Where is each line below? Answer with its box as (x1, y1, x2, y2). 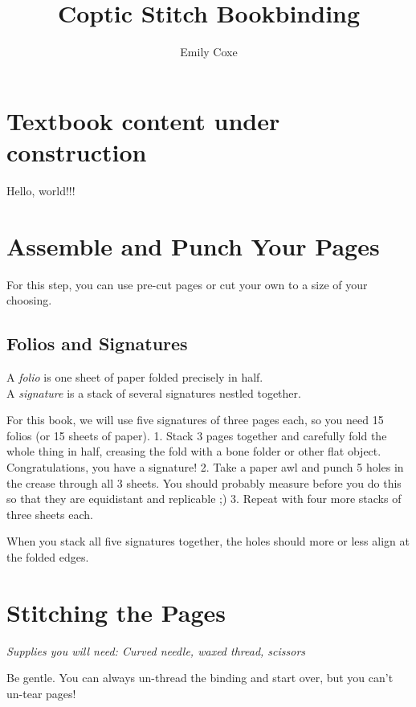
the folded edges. (6, 548, 89, 565)
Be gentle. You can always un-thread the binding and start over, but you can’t (6, 669, 394, 686)
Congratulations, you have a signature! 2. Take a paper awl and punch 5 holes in (6, 458, 404, 475)
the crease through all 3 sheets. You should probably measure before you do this (6, 474, 402, 491)
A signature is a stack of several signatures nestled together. (6, 384, 301, 401)
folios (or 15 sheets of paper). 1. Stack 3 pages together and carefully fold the (6, 427, 387, 443)
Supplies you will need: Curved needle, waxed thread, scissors (6, 642, 306, 659)
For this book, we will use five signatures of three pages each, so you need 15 (6, 411, 384, 428)
